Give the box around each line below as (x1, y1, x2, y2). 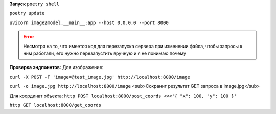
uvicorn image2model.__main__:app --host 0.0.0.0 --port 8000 (9, 19, 169, 26)
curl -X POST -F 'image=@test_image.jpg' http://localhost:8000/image (9, 74, 190, 80)
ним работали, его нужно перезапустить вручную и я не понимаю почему (23, 50, 187, 56)
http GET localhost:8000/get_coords (9, 102, 102, 108)
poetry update (9, 10, 45, 16)
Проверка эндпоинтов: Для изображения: (9, 64, 103, 71)
